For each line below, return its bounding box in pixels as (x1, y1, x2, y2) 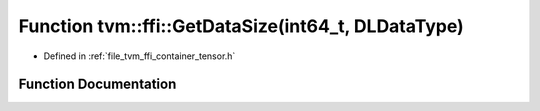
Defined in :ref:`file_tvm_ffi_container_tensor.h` (43, 50, 236, 62)
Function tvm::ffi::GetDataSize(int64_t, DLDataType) (18, 15, 464, 37)
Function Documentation (18, 76, 177, 93)
